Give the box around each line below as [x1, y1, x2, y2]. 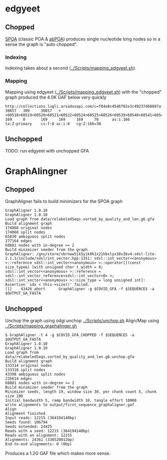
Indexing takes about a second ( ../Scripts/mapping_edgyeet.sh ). [5, 65, 137, 71]
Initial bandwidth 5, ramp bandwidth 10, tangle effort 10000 [5, 398, 137, 403]
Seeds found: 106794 [5, 420, 48, 425]
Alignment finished [5, 411, 46, 416]
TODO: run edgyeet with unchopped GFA [5, 148, 89, 154]
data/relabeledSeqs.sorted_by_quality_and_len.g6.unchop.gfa [5, 354, 135, 359]
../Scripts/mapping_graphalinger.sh [5, 323, 77, 329]
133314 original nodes [5, 363, 52, 368]
